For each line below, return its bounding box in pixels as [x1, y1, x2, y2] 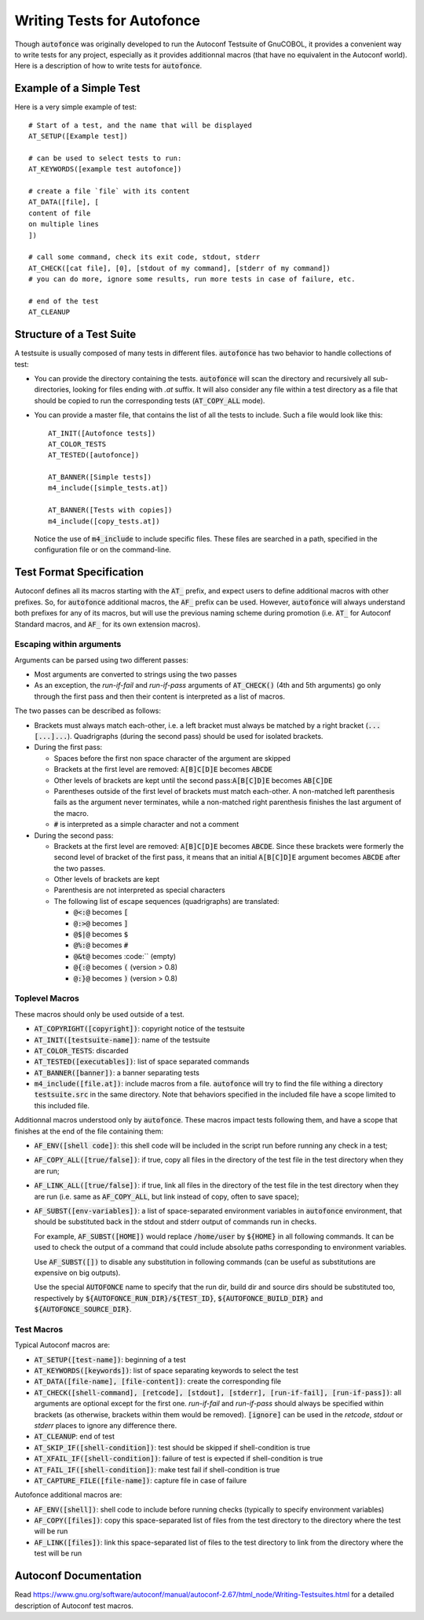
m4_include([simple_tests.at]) [48, 483, 169, 493]
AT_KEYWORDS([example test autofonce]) [28, 165, 182, 174]
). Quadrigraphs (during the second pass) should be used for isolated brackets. [67, 731, 323, 740]
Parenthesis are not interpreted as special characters [53, 885, 225, 895]
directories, [34, 385, 71, 395]
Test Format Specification [14, 566, 144, 579]
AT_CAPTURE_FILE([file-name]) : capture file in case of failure [34, 1475, 247, 1485]
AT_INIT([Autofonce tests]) [48, 428, 156, 438]
